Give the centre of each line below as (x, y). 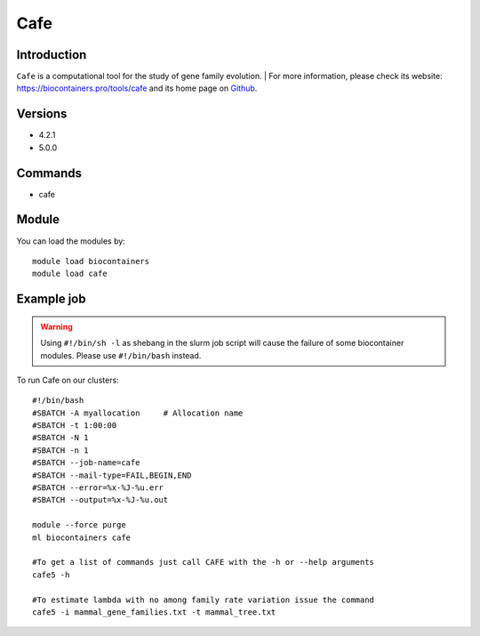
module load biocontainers (91, 261)
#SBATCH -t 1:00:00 (75, 426)
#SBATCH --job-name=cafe (86, 463)
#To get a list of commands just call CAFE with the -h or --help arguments (204, 562)
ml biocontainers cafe (82, 537)
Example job (51, 299)
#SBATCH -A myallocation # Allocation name (138, 413)
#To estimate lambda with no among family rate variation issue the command (204, 600)
